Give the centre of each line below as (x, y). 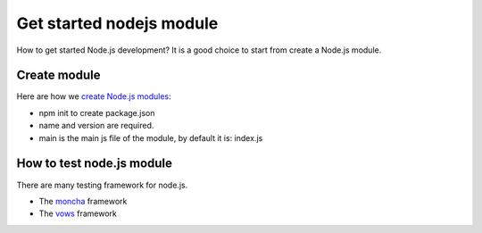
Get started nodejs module (117, 23)
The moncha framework (83, 201)
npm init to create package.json (97, 112)
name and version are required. (96, 126)
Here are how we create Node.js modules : (94, 96)
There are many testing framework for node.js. (102, 185)
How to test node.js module (95, 164)
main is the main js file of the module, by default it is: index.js (151, 137)
